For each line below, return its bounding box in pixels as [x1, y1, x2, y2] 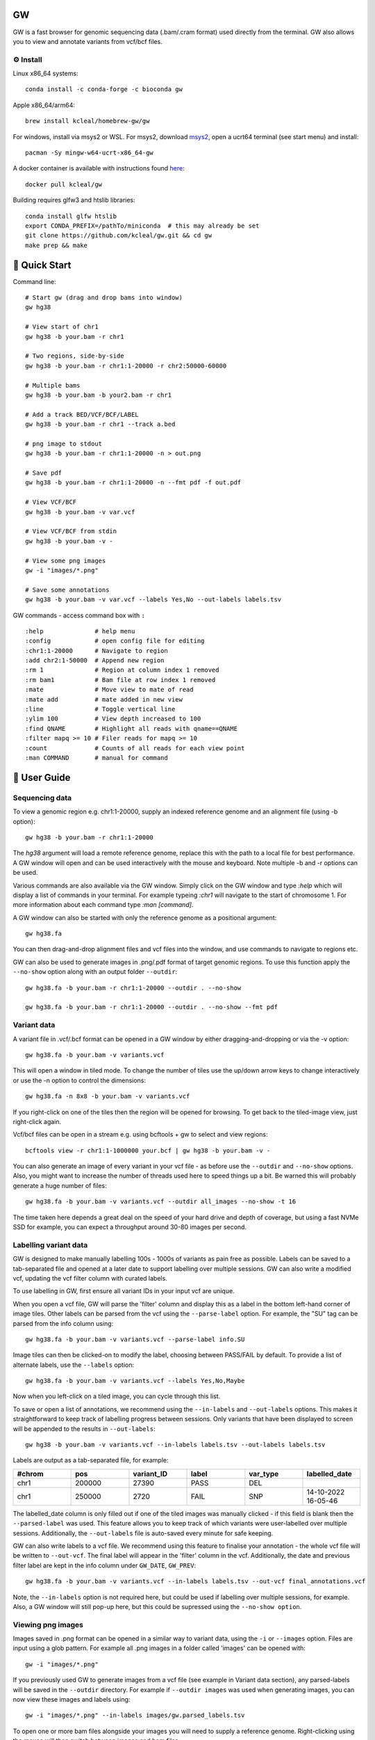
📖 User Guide [12, 771, 71, 783]
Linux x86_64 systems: [12, 70, 79, 78]
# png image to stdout [25, 439, 103, 448]
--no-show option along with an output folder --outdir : [12, 967, 178, 976]
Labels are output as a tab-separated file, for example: [12, 1456, 169, 1464]
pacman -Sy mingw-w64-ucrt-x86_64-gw [25, 149, 154, 157]
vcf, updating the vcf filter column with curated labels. [12, 1274, 168, 1282]
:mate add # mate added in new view [25, 695, 183, 703]
